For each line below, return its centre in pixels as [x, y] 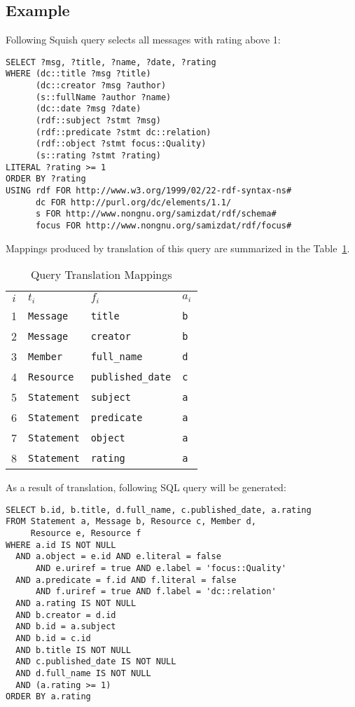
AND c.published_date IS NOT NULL [96, 662]
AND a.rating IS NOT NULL [76, 604]
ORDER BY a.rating [48, 697]
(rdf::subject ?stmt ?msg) [98, 121]
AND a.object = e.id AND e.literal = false [118, 557]
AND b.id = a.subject [66, 627]
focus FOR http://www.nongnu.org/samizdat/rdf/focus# [163, 225]
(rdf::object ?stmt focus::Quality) [121, 144]
